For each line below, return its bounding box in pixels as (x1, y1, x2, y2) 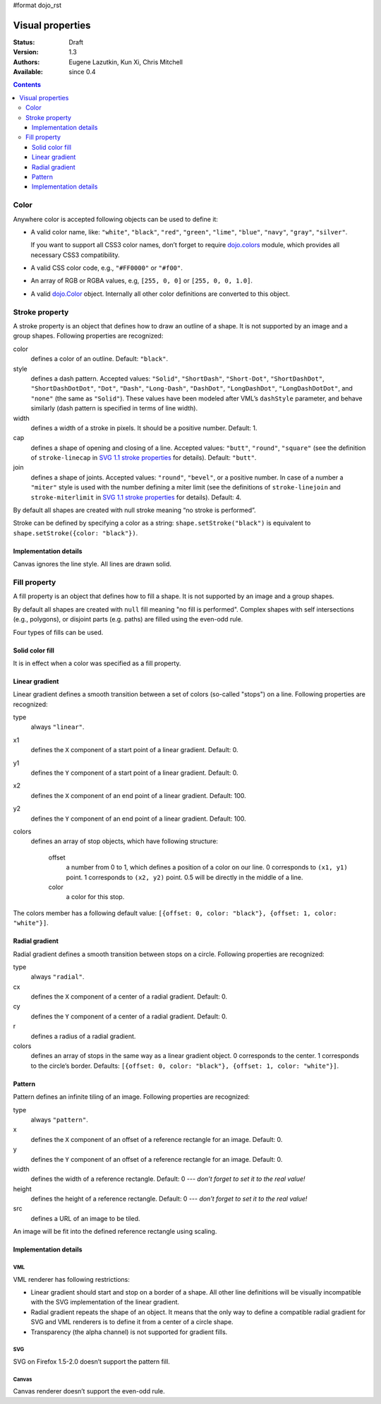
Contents (13, 81, 42, 89)
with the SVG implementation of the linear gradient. (30, 1298, 180, 1307)
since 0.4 (68, 68, 96, 76)
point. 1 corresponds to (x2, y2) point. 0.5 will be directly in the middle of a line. (66, 873, 303, 881)
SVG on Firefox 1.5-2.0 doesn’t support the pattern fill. (13, 1357, 171, 1366)
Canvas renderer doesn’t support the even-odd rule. (13, 1387, 165, 1396)
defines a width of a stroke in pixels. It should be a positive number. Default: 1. (30, 424, 258, 432)
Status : (13, 37, 35, 46)
